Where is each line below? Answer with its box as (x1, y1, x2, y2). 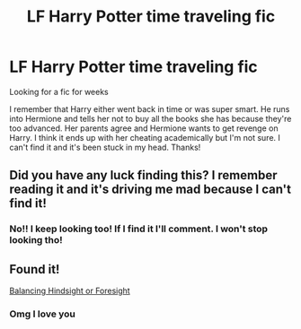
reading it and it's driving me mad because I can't (9, 182, 292, 197)
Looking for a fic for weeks (9, 86, 110, 97)
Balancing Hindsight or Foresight (9, 285, 130, 297)
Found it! (9, 262, 60, 277)
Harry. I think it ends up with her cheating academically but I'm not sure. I (9, 132, 281, 143)
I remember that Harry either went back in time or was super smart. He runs (9, 103, 290, 114)
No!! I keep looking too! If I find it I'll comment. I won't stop (9, 222, 268, 235)
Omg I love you (9, 307, 76, 320)
